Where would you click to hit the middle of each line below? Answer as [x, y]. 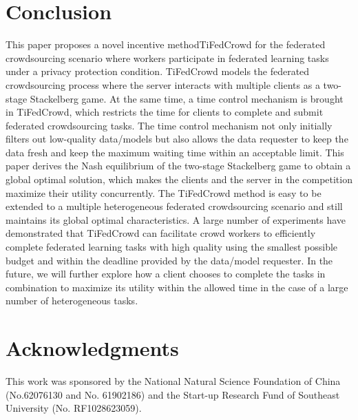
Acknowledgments [92, 348]
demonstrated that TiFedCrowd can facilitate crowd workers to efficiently [161, 233]
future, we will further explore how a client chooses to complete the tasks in [166, 274]
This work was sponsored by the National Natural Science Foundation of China [173, 381]
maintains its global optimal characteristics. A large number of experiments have [176, 219]
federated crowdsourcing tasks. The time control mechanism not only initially [169, 125]
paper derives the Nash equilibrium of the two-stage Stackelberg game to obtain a [178, 166]
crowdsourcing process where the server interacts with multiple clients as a [163, 84]
